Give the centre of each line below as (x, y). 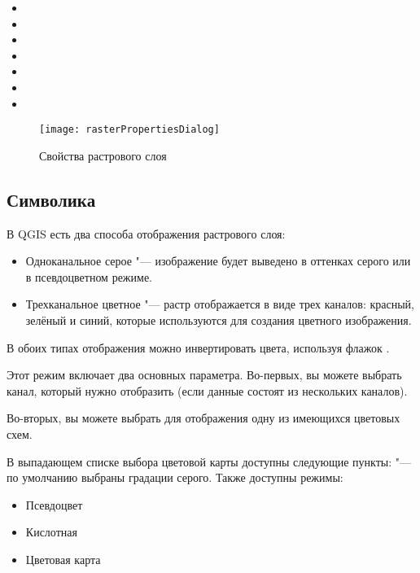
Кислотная (51, 532)
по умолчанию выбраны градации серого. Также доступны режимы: (175, 477)
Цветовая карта (63, 559)
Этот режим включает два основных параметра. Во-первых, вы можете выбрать (204, 375)
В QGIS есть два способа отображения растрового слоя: (146, 233)
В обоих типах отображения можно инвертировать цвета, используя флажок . (198, 347)
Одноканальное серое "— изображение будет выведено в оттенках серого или (218, 261)
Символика (51, 199)
